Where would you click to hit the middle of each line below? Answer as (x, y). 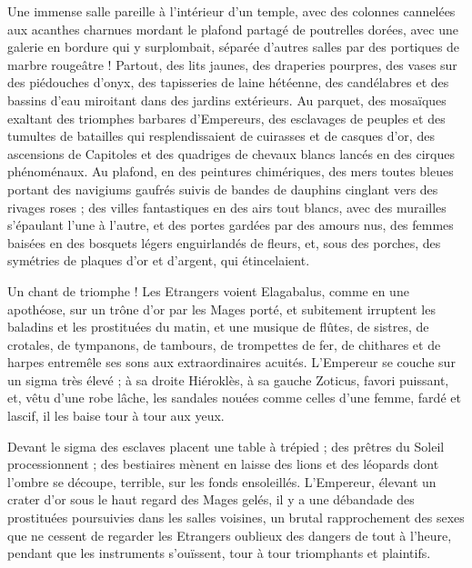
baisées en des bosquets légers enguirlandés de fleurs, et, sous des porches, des (224, 242)
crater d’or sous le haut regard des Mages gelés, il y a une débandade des (211, 499)
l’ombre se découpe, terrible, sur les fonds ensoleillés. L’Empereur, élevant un (222, 481)
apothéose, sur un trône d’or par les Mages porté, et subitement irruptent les (221, 309)
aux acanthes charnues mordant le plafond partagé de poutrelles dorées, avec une (233, 29)
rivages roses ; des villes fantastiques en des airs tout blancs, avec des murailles (227, 207)
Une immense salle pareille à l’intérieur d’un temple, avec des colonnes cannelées (231, 11)
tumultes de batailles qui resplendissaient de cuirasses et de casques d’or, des (221, 136)
